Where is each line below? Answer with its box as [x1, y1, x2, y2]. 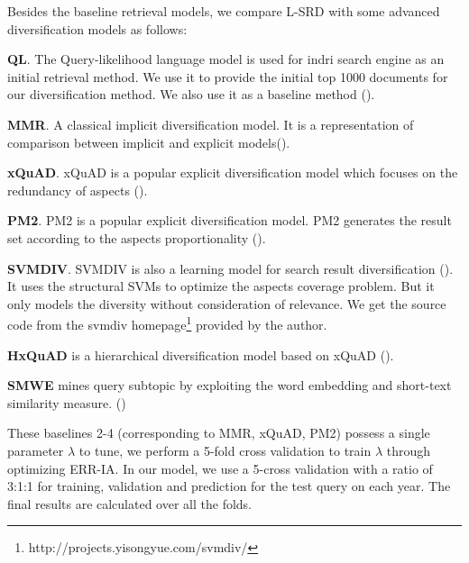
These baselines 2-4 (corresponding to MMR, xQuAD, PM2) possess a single [7, 423, 430, 442]
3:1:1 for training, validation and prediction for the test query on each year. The [7, 477, 451, 495]
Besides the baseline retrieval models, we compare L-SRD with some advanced [7, 2, 440, 20]
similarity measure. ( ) [7, 393, 126, 412]
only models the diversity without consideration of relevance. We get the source [7, 294, 446, 313]
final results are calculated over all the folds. [7, 494, 253, 513]
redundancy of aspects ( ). [7, 180, 148, 199]
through [386, 440, 431, 459]
